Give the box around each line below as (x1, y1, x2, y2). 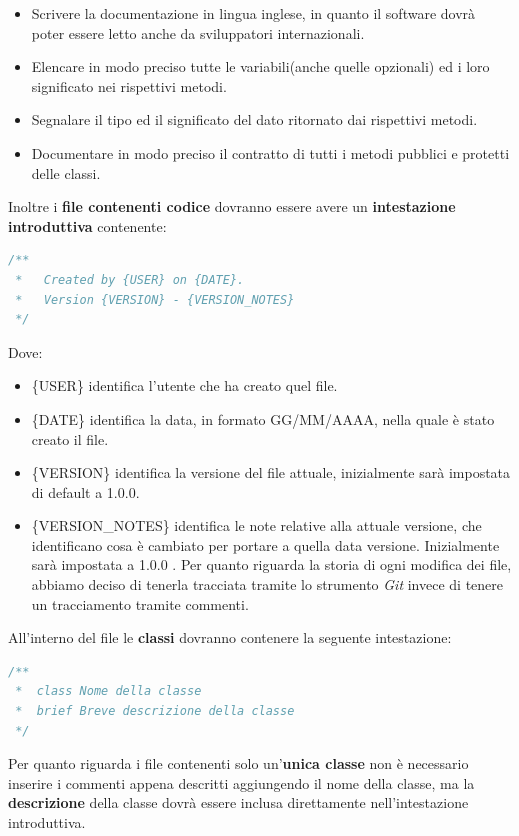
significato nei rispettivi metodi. (31, 75, 227, 96)
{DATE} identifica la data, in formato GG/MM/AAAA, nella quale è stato (31, 408, 495, 429)
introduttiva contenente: (8, 215, 167, 236)
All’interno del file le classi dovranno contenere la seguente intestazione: (8, 627, 452, 648)
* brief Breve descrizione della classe (15, 704, 295, 719)
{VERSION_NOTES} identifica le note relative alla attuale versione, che (31, 515, 482, 536)
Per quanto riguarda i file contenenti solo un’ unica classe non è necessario (8, 753, 469, 774)
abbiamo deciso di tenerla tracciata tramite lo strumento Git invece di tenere (31, 574, 504, 595)
